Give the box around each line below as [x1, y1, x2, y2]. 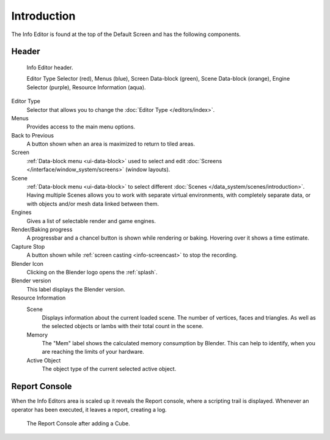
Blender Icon [11, 260, 44, 267]
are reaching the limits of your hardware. [42, 348, 145, 356]
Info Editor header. [26, 64, 73, 71]
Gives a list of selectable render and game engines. [26, 217, 156, 224]
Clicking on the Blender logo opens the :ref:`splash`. [26, 268, 158, 276]
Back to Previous [11, 131, 54, 139]
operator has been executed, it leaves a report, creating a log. [11, 406, 167, 413]
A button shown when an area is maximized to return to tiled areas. [26, 141, 196, 148]
